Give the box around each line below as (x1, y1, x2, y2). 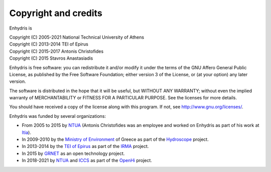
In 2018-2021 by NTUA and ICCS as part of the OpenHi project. (22, 157, 153, 163)
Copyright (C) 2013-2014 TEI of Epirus (9, 41, 89, 47)
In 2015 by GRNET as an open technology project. (22, 150, 125, 156)
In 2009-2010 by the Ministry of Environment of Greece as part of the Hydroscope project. (22, 136, 209, 142)
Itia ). (22, 129, 31, 135)
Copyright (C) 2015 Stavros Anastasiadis (9, 55, 93, 61)
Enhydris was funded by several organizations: (9, 113, 106, 119)
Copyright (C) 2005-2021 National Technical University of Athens (9, 34, 145, 40)
